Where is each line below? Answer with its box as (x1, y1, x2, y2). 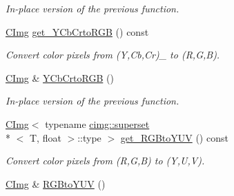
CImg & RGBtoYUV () (6, 176, 106, 190)
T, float (29, 130, 61, 144)
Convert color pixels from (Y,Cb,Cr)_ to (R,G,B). (6, 47, 220, 62)
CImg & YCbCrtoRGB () (6, 70, 114, 85)
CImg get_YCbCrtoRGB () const (6, 24, 149, 39)
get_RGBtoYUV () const (120, 130, 228, 144)
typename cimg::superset (45, 116, 150, 131)
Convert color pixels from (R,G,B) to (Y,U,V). (6, 153, 205, 168)
